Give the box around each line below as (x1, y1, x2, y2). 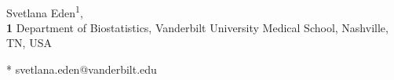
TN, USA (6, 35, 52, 51)
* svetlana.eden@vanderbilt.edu (6, 61, 157, 78)
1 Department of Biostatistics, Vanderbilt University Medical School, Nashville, (6, 19, 389, 35)
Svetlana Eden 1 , (6, 2, 83, 20)
